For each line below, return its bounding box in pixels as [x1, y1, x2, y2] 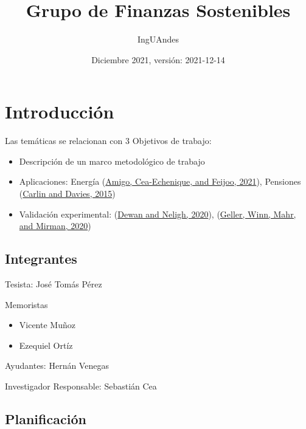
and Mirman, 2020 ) [19, 219, 91, 232]
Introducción [5, 99, 114, 124]
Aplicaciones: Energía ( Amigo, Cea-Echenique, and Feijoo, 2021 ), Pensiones [19, 175, 301, 188]
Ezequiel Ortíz [19, 338, 73, 351]
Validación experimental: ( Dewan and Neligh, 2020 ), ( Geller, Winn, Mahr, [19, 207, 296, 220]
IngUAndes [137, 33, 179, 46]
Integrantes [5, 249, 77, 268]
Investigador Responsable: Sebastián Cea [5, 379, 157, 392]
